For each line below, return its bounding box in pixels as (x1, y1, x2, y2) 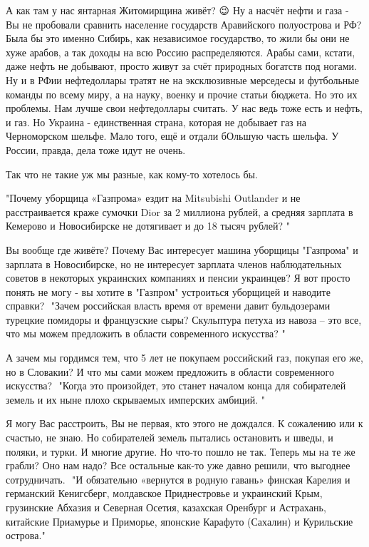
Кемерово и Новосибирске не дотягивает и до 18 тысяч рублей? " (6, 218, 290, 233)
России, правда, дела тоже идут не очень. (6, 142, 186, 157)
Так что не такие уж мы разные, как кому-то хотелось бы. (6, 166, 258, 181)
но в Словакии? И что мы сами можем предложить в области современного (6, 364, 334, 379)
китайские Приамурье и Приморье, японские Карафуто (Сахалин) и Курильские (6, 513, 353, 528)
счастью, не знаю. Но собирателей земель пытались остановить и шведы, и (6, 430, 333, 445)
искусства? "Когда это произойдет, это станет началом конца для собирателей (6, 378, 346, 393)
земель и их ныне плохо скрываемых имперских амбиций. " (6, 392, 266, 407)
